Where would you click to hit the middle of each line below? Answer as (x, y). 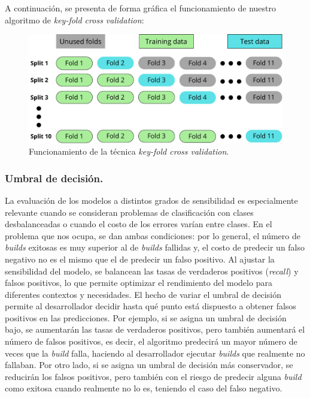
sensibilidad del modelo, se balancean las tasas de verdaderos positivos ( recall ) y (152, 271)
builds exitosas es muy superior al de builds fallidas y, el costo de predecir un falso (155, 247)
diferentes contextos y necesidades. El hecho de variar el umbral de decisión (143, 294)
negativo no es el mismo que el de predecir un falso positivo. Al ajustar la (140, 259)
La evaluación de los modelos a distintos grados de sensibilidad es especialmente (151, 200)
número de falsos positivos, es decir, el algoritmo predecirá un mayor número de (151, 341)
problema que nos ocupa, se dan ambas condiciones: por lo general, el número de (153, 235)
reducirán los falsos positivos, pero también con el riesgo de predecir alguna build (153, 376)
